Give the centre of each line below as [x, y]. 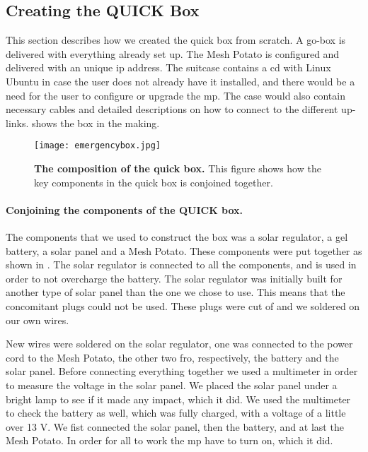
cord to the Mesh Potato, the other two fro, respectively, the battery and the [172, 357]
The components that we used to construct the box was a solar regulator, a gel [177, 237]
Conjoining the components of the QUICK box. [125, 209]
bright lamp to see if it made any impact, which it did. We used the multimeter [178, 399]
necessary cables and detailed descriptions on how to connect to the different [172, 109]
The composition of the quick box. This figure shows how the [178, 168]
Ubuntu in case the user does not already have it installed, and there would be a [180, 81]
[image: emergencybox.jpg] [97, 146]
